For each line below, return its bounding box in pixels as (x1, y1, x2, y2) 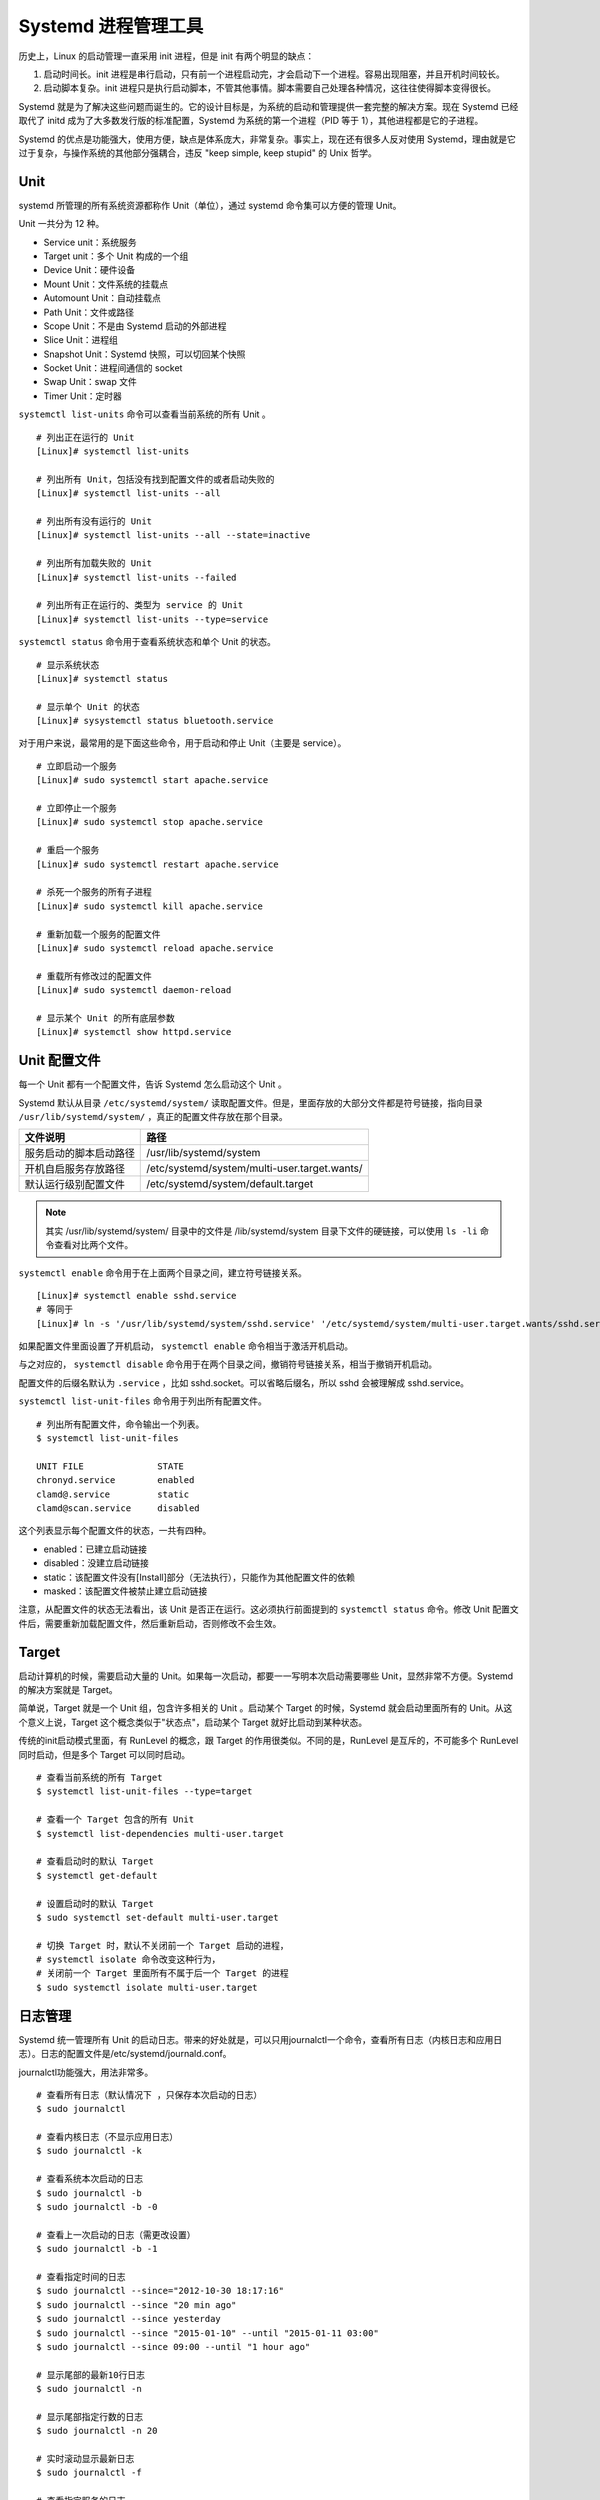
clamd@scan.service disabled (36, 1503, 200, 1514)
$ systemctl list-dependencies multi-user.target (36, 1828, 285, 1839)
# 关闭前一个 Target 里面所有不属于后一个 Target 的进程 (36, 1968, 289, 1979)
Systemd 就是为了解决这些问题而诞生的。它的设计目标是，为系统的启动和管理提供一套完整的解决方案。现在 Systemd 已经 (18, 100, 519, 112)
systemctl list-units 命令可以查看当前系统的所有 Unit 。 (18, 408, 272, 420)
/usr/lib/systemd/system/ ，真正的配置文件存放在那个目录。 (18, 1110, 289, 1122)
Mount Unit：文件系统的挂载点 (43, 278, 169, 290)
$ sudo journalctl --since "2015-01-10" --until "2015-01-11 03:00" (36, 2327, 379, 2339)
